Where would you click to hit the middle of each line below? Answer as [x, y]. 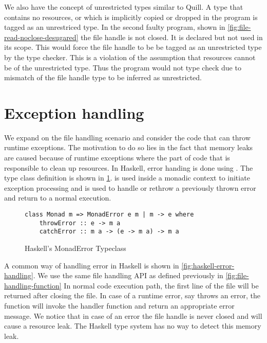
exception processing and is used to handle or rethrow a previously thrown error [130, 187]
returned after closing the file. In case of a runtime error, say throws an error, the [132, 295]
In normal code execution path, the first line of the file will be [161, 285]
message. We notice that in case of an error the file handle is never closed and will [133, 315]
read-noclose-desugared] [41, 37]
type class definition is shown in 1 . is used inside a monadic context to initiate [127, 178]
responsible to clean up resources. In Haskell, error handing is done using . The [129, 167]
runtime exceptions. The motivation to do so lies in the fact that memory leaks [129, 147]
